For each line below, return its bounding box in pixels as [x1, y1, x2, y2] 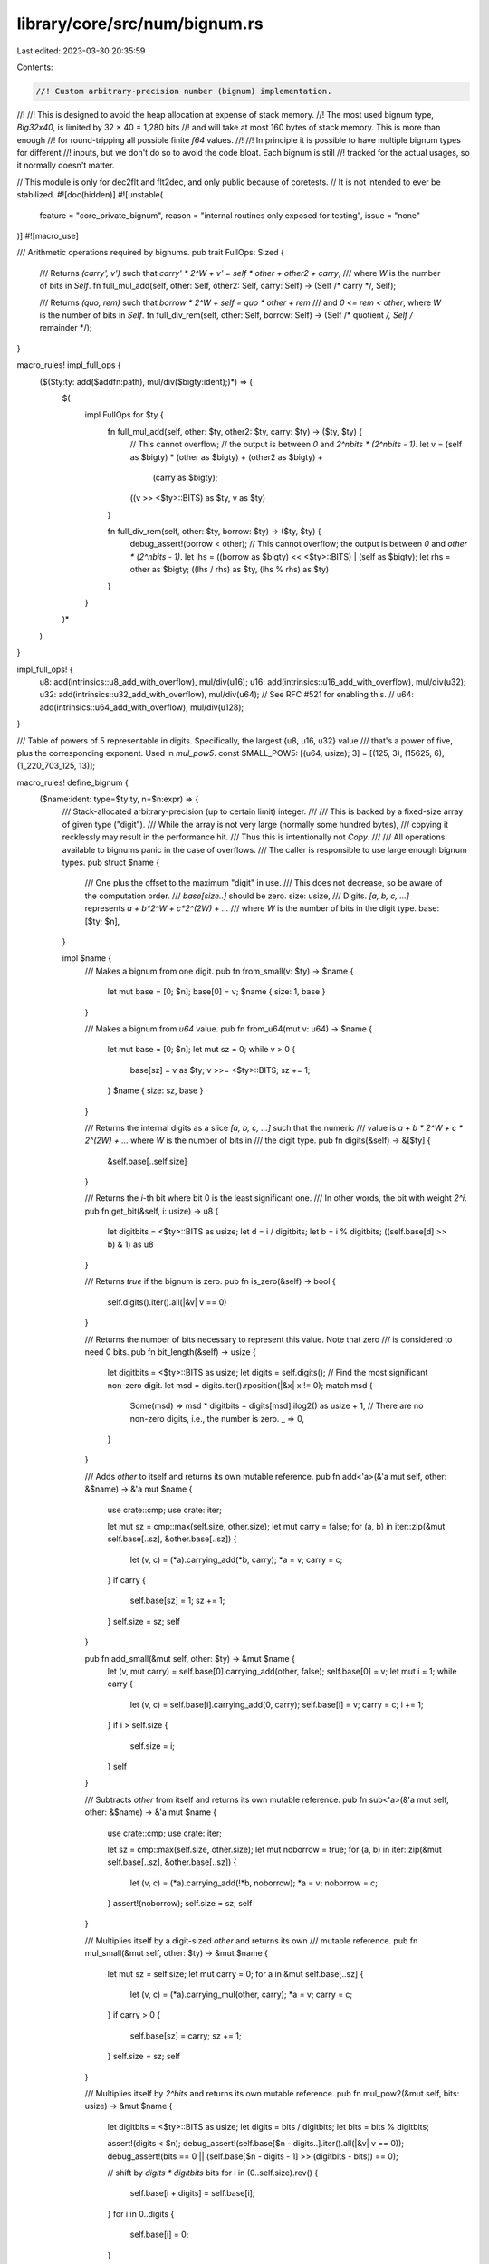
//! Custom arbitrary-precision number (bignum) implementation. [35, 86, 332, 96]
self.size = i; [129, 1740, 176, 1751]
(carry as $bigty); [152, 472, 218, 483]
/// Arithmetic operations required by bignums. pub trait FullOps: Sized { [16, 247, 284, 258]
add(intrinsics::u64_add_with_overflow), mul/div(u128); [39, 702, 244, 713]
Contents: [16, 62, 53, 72]
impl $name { [62, 953, 112, 964]
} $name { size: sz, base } [107, 1085, 204, 1096]
